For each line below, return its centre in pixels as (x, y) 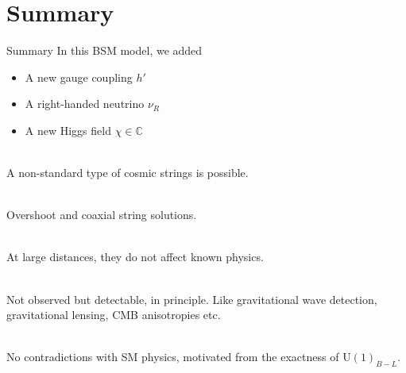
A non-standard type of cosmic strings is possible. (128, 173)
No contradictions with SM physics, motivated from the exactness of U (179, 357)
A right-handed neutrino (85, 104)
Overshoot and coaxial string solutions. (102, 215)
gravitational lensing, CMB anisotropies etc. (114, 315)
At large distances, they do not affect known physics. (135, 257)
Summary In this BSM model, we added (104, 50)
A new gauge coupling (79, 77)
